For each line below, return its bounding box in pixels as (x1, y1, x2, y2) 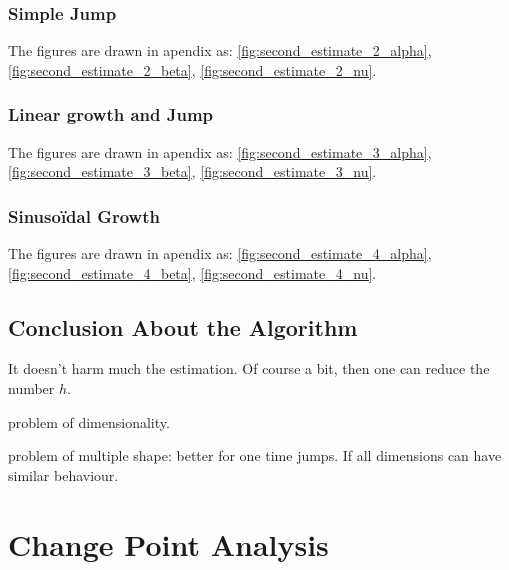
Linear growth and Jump (8, 102, 214, 127)
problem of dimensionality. (8, 411, 170, 432)
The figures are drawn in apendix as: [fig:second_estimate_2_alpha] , (8, 40, 432, 61)
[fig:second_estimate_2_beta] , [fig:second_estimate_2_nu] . (8, 59, 377, 80)
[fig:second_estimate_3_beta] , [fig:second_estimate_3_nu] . (8, 161, 377, 182)
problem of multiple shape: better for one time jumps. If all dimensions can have (8, 445, 502, 466)
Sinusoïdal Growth (8, 203, 160, 228)
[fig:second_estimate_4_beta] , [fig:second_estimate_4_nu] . (8, 262, 377, 283)
